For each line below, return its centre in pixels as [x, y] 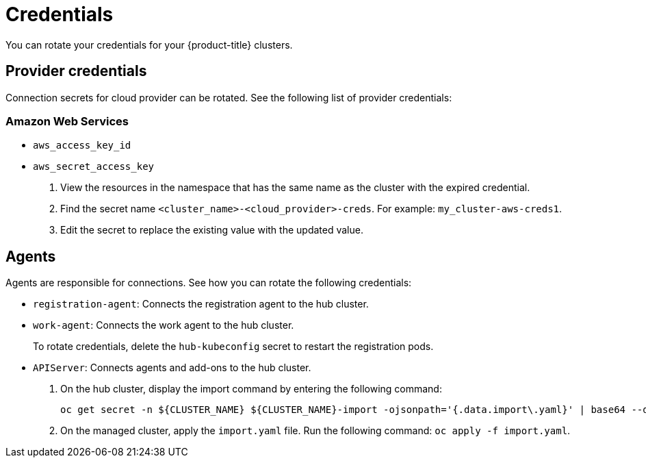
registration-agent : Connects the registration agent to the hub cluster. [201, 304]
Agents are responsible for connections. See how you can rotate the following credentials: [209, 283]
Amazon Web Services [67, 121]
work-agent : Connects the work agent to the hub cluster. [164, 325]
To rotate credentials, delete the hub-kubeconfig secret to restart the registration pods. [233, 347]
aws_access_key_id [82, 146]
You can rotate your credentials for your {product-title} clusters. [149, 45]
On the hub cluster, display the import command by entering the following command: [251, 389]
